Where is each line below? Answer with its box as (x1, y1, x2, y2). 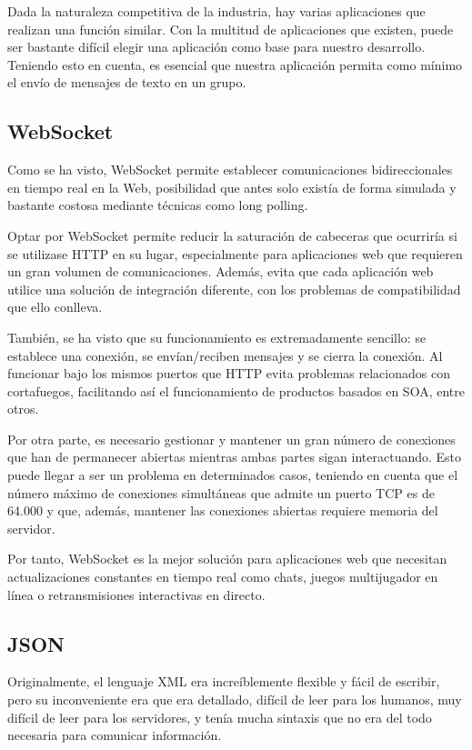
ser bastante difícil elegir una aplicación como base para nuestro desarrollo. (7, 37, 426, 56)
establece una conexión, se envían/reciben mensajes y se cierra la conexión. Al (7, 345, 443, 365)
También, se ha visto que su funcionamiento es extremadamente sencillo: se (7, 327, 427, 346)
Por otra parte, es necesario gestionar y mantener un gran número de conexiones (7, 429, 456, 448)
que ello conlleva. (7, 297, 103, 316)
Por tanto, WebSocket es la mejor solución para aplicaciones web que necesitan (7, 549, 447, 568)
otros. (7, 399, 39, 418)
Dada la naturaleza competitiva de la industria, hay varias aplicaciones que (7, 2, 426, 20)
